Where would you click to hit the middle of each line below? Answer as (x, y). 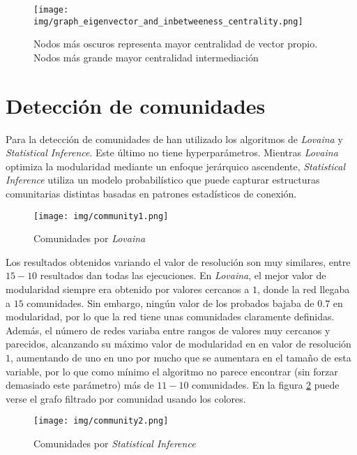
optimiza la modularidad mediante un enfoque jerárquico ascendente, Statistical (175, 166)
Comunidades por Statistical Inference (115, 443)
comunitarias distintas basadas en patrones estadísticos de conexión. (151, 193)
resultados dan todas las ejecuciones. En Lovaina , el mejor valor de (183, 275)
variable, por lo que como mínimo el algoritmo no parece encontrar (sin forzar (172, 371)
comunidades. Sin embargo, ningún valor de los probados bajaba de (170, 303)
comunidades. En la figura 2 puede (266, 385)
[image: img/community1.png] (101, 216)
